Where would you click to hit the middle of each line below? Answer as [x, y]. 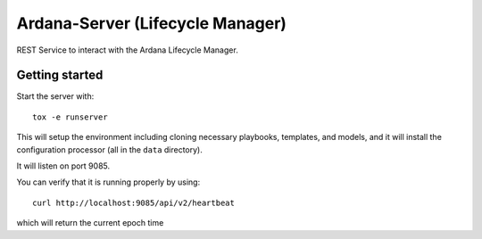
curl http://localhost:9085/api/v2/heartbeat [134, 202]
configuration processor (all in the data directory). [109, 149]
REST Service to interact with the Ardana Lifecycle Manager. [127, 50]
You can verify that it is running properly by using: [108, 182]
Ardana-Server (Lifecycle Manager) [152, 23]
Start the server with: [55, 96]
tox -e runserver [70, 117]
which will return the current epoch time [90, 223]
